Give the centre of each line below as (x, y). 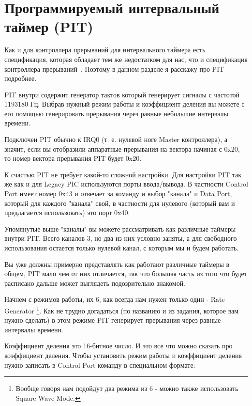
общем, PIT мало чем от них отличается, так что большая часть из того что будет (126, 273)
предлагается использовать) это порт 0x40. (67, 212)
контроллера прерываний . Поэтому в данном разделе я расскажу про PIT (114, 69)
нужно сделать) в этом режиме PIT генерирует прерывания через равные (113, 320)
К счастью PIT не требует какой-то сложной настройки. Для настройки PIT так (123, 174)
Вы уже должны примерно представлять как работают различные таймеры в (117, 264)
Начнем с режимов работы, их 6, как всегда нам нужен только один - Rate (115, 299)
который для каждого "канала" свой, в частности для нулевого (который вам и (120, 203)
